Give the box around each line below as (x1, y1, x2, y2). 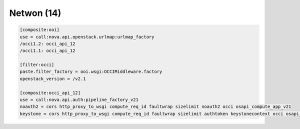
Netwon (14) (9, 7, 61, 18)
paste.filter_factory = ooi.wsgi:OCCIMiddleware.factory (19, 69, 162, 74)
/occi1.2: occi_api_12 (19, 40, 75, 46)
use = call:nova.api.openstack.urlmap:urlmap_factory (19, 34, 154, 39)
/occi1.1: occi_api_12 (19, 48, 75, 53)
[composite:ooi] (19, 27, 60, 32)
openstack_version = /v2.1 (19, 75, 86, 81)
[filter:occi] (19, 62, 54, 67)
